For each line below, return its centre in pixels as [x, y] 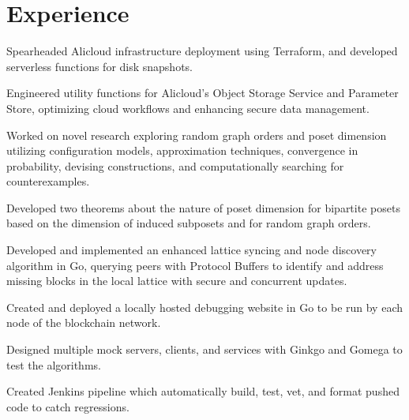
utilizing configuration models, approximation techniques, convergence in [182, 150]
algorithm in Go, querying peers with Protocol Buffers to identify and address [195, 265]
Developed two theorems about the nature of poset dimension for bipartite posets [203, 207]
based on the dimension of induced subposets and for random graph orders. [189, 223]
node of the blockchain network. [84, 322]
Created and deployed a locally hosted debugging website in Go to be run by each [204, 307]
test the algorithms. [54, 364]
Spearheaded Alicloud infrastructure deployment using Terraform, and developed [202, 51]
